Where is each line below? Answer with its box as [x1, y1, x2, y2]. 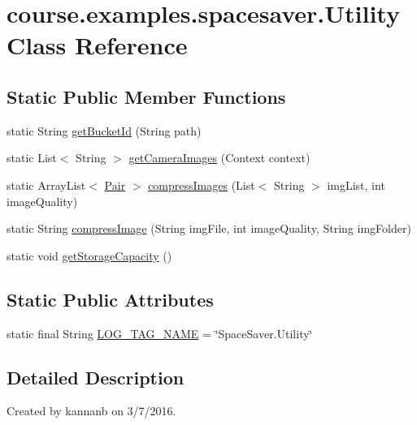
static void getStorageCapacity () [7, 247, 172, 264]
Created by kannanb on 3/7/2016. [7, 402, 176, 419]
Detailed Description [7, 364, 185, 389]
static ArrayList [7, 176, 86, 193]
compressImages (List [148, 176, 255, 193]
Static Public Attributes [7, 286, 214, 311]
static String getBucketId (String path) [7, 122, 202, 139]
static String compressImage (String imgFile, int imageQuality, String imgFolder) [7, 220, 411, 237]
